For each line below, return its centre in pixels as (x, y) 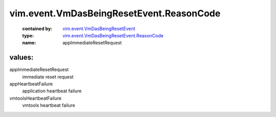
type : (28, 35)
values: (21, 57)
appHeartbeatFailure (31, 84)
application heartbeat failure (52, 91)
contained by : (37, 29)
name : (29, 43)
